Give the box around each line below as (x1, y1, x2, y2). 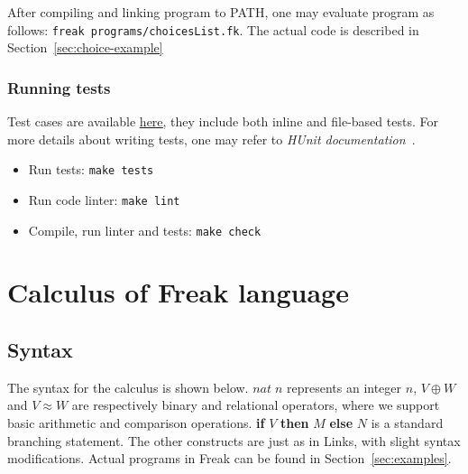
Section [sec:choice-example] (7, 38, 163, 57)
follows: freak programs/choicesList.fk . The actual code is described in (7, 20, 419, 39)
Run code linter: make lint (28, 190, 180, 209)
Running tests (7, 76, 111, 98)
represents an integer (287, 377, 402, 396)
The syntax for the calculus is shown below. (7, 377, 249, 396)
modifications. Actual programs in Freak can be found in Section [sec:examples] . (7, 449, 452, 468)
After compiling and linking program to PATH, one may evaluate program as (7, 3, 435, 21)
